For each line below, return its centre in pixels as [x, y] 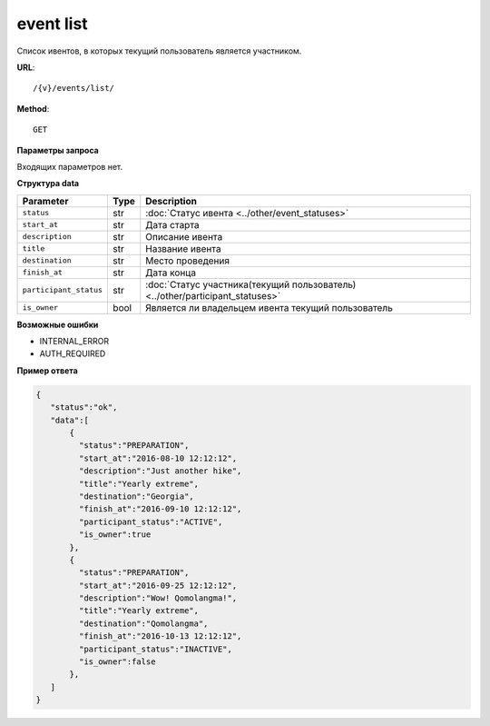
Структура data [48, 184]
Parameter [45, 201]
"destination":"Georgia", [136, 496]
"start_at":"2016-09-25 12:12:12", [158, 585]
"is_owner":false [117, 662]
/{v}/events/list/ [74, 88]
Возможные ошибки [58, 324]
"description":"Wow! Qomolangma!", [158, 598]
